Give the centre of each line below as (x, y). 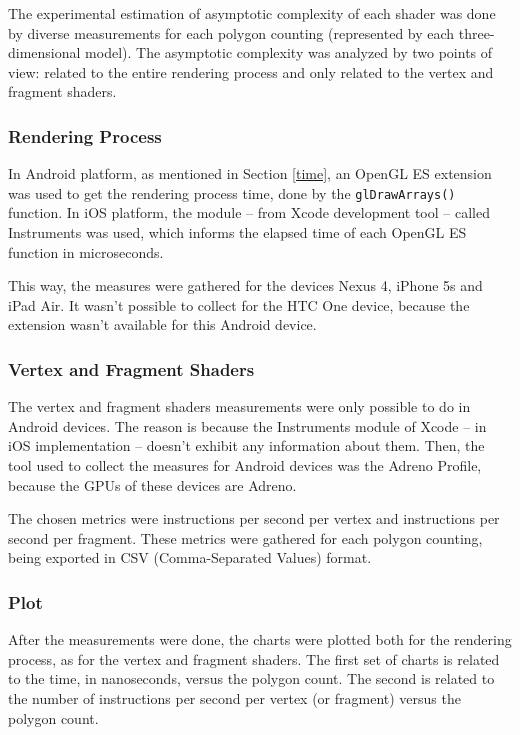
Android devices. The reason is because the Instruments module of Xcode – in (247, 425)
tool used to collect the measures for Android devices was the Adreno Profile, (245, 465)
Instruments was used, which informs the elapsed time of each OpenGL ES (237, 232)
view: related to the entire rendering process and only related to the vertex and (251, 71)
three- (476, 32)
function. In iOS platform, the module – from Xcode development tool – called (249, 212)
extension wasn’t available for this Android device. (162, 324)
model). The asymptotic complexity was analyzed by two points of (289, 52)
